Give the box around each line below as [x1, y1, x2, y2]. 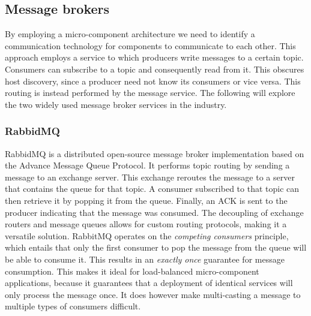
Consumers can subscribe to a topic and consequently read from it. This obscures [5, 62, 304, 75]
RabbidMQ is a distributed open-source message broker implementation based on [5, 147, 304, 159]
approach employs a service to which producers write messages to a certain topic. [5, 51, 304, 64]
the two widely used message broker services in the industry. [5, 98, 227, 110]
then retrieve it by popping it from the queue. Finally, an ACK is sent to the [5, 194, 288, 206]
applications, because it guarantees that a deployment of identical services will [5, 276, 293, 289]
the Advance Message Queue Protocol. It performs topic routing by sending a [5, 159, 290, 171]
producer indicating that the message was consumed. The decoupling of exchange [5, 206, 304, 218]
